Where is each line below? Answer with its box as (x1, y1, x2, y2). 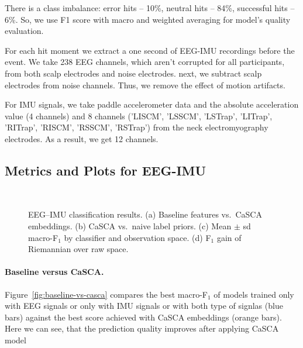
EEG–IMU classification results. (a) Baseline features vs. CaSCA (28, 208, 262, 220)
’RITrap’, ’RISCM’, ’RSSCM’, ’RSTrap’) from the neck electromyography (5, 121, 268, 133)
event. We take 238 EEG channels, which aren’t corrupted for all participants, (5, 56, 285, 68)
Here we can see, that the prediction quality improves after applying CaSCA (5, 322, 279, 335)
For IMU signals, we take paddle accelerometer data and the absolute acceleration (5, 98, 299, 111)
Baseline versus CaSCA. (5, 266, 104, 278)
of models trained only (214, 288, 294, 300)
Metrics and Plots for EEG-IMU (5, 161, 206, 179)
